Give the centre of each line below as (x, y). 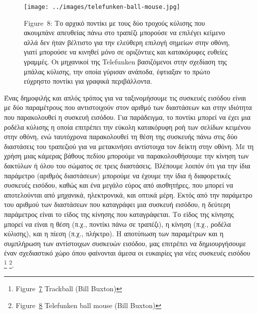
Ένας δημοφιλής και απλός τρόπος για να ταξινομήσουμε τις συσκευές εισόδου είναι (125, 97)
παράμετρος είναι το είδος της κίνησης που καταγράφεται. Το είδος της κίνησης (119, 214)
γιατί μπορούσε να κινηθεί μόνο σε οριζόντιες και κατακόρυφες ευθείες (126, 52)
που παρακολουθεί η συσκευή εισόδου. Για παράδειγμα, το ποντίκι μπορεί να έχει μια (127, 117)
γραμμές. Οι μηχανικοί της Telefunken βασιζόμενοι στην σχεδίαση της (126, 62)
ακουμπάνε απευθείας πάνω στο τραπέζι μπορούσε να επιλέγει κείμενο (125, 32)
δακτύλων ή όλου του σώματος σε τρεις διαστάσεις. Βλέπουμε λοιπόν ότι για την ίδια (127, 165)
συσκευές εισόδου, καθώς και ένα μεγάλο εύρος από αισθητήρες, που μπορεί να (119, 185)
